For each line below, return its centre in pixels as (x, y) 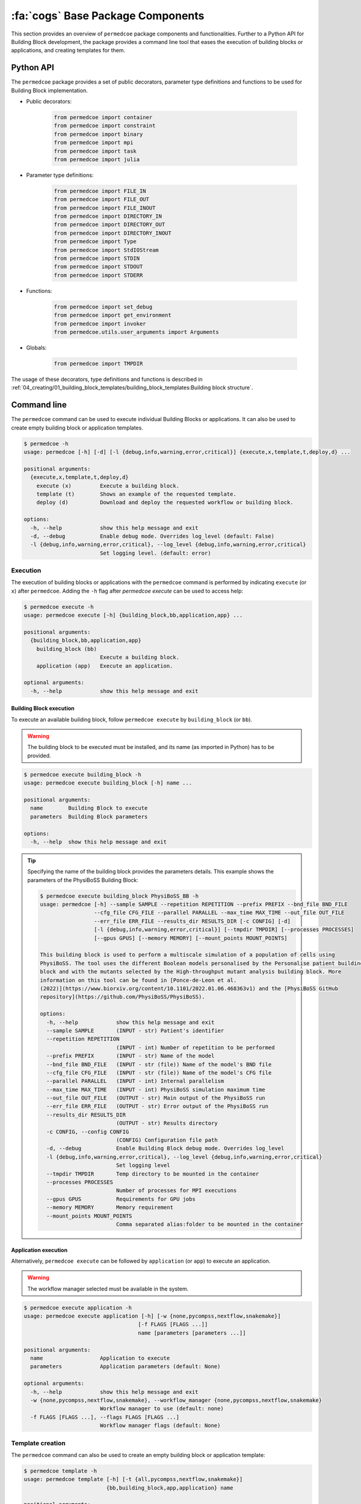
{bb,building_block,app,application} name (170, 1488)
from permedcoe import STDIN (97, 258)
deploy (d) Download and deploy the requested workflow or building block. (165, 503)
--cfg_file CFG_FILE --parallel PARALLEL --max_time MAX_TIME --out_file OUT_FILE (219, 913)
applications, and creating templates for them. (68, 51)
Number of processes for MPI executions (176, 1191)
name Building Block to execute (89, 808)
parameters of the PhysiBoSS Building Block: (83, 880)
